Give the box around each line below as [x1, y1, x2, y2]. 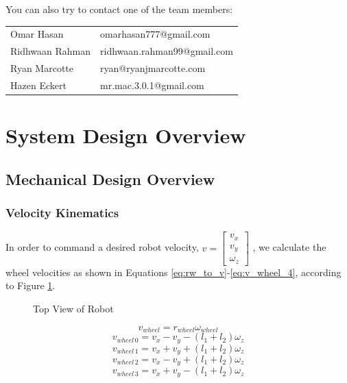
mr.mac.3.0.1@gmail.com [100, 77, 204, 92]
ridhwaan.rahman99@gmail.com [100, 44, 233, 58]
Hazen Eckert [10, 77, 67, 92]
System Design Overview [5, 121, 246, 149]
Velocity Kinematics [5, 204, 119, 221]
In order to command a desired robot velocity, [5, 240, 199, 254]
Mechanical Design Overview [5, 168, 215, 189]
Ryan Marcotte [10, 61, 74, 75]
